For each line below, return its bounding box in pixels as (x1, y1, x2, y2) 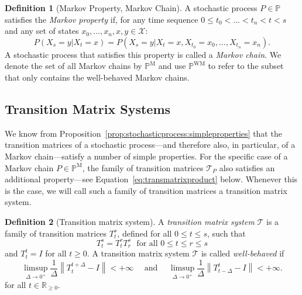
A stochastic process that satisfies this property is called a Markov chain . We (5, 48, 282, 60)
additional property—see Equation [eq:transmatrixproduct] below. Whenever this (5, 173, 298, 185)
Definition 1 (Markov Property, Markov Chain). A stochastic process (5, 2, 258, 13)
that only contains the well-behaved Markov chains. (5, 71, 190, 83)
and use (158, 60, 186, 72)
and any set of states (5, 25, 79, 37)
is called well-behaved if (201, 247, 284, 259)
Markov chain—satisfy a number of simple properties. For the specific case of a (5, 150, 288, 162)
